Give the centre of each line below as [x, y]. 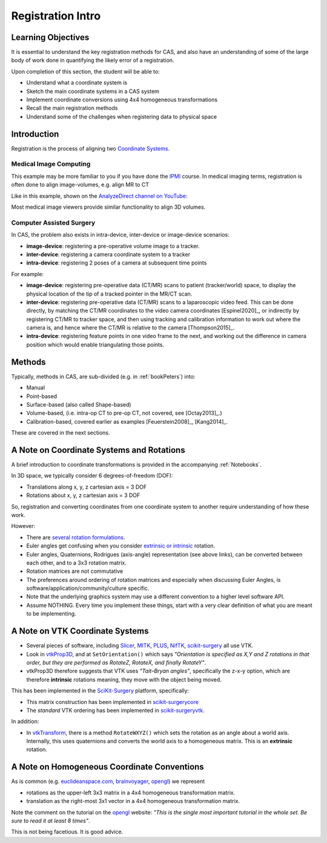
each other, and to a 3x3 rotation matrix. [76, 563]
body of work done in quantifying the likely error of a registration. [93, 60]
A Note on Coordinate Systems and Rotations [98, 450]
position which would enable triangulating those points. [95, 344]
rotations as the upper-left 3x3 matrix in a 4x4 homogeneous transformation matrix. [131, 793]
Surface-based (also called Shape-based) [79, 404]
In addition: [25, 722]
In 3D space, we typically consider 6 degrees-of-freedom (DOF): [92, 476]
